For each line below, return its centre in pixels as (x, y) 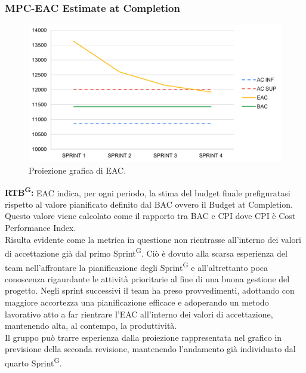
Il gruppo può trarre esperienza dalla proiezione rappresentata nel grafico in (143, 337)
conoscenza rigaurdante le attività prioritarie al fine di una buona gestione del (147, 278)
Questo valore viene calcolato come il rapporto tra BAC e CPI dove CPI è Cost (150, 216)
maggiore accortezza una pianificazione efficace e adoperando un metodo (137, 302)
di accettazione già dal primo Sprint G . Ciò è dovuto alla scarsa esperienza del (146, 252)
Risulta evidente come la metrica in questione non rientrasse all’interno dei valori (153, 239)
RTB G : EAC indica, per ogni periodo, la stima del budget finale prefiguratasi (148, 192)
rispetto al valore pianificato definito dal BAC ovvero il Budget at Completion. (149, 204)
